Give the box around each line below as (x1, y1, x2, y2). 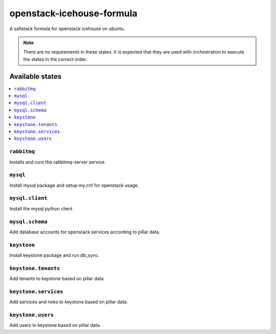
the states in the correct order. (23, 56, 87, 62)
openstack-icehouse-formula (9, 8, 137, 19)
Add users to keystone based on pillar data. (9, 322, 101, 328)
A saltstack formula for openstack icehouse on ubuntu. (9, 26, 125, 32)
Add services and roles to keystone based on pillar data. (9, 299, 128, 305)
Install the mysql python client (9, 205, 73, 211)
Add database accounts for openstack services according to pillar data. (9, 229, 160, 235)
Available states (9, 72, 62, 81)
